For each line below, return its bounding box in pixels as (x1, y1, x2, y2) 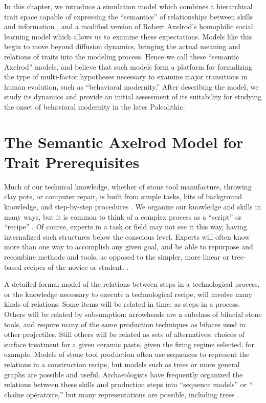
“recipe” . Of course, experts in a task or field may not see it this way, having (4, 221, 247, 232)
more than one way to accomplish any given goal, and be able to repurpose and (4, 241, 253, 252)
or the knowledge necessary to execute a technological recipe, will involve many (4, 288, 253, 299)
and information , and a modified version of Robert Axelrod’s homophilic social (4, 21, 253, 32)
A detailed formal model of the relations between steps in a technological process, (4, 279, 260, 289)
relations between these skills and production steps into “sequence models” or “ (4, 379, 253, 390)
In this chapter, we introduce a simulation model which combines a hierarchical (4, 1, 253, 11)
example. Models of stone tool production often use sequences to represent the (4, 349, 250, 359)
